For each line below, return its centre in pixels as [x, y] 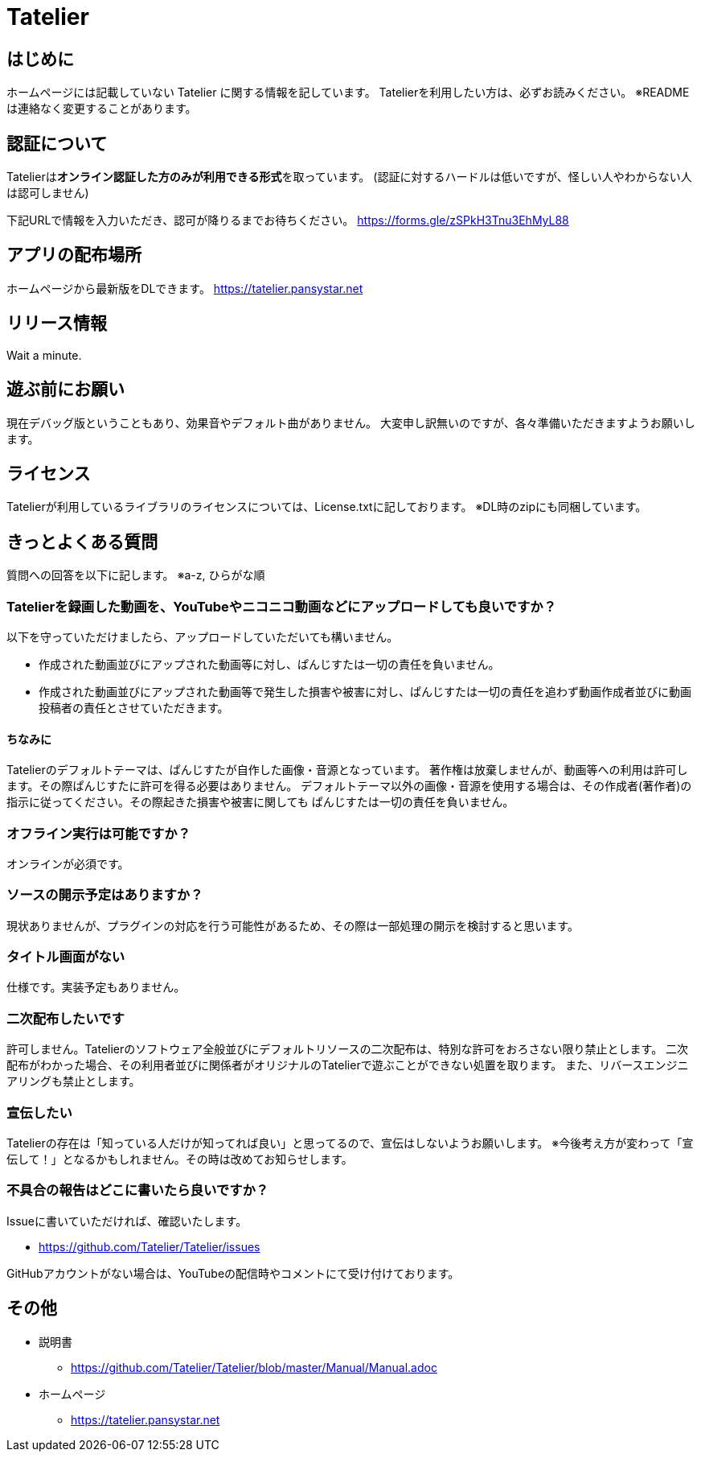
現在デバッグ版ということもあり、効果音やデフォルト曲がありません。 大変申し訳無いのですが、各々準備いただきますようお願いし [351, 422]
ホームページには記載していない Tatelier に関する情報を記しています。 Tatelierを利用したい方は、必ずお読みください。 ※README [348, 93]
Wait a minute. [44, 355]
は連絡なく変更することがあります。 [102, 109]
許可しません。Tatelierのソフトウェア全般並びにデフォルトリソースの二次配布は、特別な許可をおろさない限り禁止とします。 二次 [348, 1049]
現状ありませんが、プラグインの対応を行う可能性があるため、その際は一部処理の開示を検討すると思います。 [293, 925]
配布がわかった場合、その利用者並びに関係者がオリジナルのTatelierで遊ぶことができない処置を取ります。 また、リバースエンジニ [348, 1065]
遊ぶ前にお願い [66, 389]
